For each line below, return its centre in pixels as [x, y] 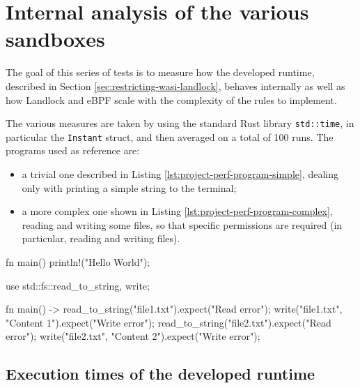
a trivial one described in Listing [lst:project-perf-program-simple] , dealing [180, 174]
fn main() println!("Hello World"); [78, 261]
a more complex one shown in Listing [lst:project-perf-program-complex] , [177, 211]
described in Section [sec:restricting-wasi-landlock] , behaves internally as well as [175, 85]
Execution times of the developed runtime [161, 374]
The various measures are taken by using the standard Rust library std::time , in [180, 123]
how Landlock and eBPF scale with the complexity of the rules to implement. [171, 99]
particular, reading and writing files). [101, 238]
